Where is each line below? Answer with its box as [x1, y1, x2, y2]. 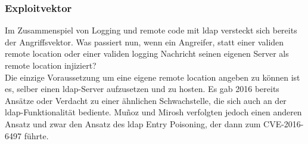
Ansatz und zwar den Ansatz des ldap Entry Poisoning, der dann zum [5, 117, 261, 130]
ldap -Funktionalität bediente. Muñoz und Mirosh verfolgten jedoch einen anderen [5, 106, 302, 118]
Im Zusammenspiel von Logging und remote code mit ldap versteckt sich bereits [5, 24, 297, 36]
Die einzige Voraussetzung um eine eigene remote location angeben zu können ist [5, 71, 300, 83]
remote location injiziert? [5, 59, 97, 71]
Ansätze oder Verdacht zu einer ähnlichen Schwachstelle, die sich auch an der [5, 94, 287, 106]
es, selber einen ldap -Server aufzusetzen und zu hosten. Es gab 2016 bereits [5, 82, 279, 95]
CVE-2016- [263, 117, 304, 130]
